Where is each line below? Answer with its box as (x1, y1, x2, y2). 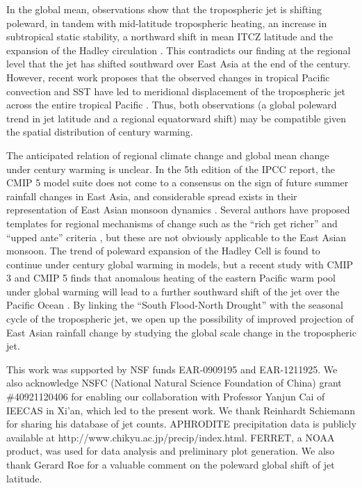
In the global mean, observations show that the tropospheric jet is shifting (6, 2, 322, 16)
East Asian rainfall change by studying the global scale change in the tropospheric (6, 325, 356, 339)
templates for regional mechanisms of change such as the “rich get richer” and (6, 215, 338, 230)
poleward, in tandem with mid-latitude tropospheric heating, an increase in (6, 15, 327, 30)
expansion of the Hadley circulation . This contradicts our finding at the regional (6, 42, 351, 57)
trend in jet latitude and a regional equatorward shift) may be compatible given (6, 111, 347, 125)
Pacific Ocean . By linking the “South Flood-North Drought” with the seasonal (6, 298, 343, 312)
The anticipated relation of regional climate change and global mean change (6, 147, 329, 162)
